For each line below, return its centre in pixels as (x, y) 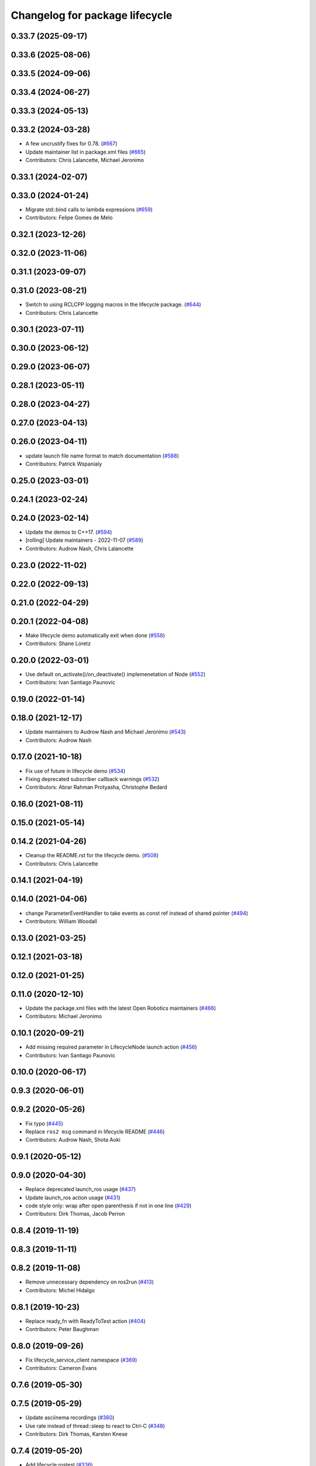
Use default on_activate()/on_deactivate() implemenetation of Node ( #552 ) (116, 674)
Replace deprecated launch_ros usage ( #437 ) (81, 1189)
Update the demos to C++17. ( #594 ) (69, 532)
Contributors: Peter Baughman (62, 1329)
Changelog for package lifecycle (92, 15)
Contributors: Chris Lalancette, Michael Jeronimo (85, 160)
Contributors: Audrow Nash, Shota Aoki (73, 1140)
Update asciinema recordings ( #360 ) (70, 1418)
